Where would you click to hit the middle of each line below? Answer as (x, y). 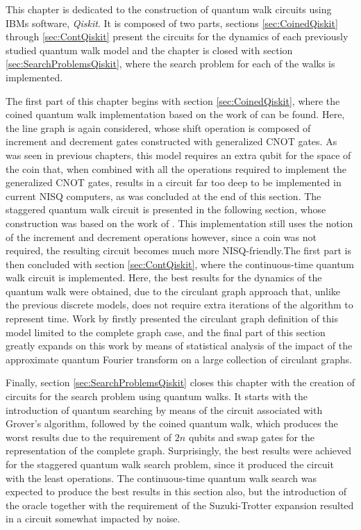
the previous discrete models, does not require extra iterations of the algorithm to (179, 305)
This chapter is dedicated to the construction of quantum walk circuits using (169, 9)
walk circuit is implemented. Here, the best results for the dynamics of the (164, 278)
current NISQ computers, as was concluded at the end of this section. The (163, 196)
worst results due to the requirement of (89, 437)
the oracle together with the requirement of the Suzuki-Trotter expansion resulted (180, 505)
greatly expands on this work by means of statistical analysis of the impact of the (179, 346)
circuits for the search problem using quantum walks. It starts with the (157, 396)
